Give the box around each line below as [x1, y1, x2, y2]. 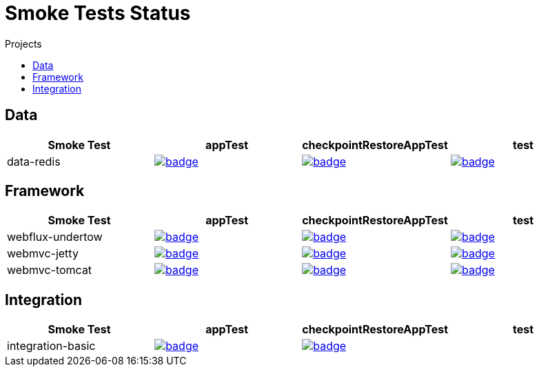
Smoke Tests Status [5, 1, 191, 25]
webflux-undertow [7, 230, 103, 244]
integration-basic [7, 339, 96, 353]
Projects [5, 37, 42, 50]
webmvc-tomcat [7, 263, 92, 277]
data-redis [7, 154, 61, 168]
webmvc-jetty [7, 246, 79, 261]
